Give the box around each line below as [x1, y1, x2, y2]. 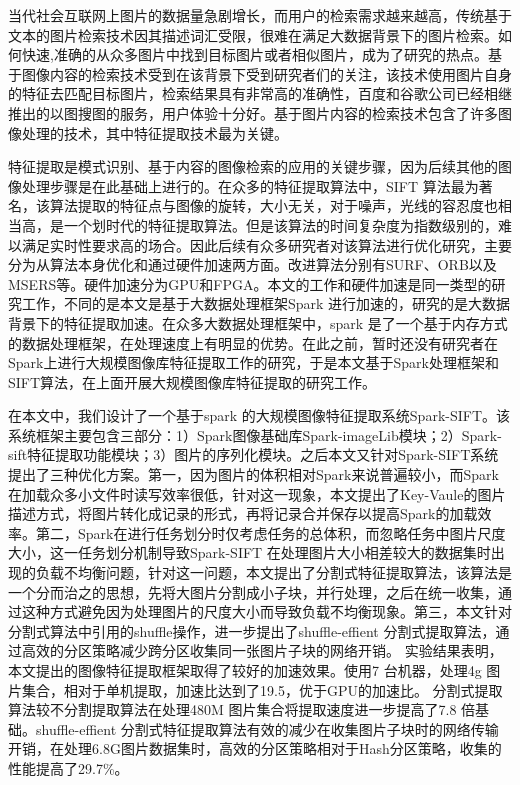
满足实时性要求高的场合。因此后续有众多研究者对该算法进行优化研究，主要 [21, 234, 512, 255]
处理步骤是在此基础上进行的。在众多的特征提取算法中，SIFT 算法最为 [21, 175, 479, 196]
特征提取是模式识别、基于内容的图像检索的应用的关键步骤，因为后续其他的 [8, 156, 498, 177]
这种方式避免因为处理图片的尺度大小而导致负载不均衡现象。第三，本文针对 [21, 601, 512, 622]
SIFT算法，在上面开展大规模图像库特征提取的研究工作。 [8, 371, 377, 392]
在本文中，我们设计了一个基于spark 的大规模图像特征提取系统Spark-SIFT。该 [8, 405, 511, 426]
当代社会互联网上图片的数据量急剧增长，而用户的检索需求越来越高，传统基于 [8, 5, 512, 25]
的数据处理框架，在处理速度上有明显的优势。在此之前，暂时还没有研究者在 [8, 332, 498, 353]
